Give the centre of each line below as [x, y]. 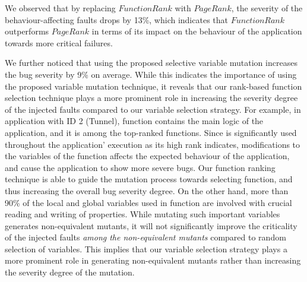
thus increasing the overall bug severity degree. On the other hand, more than [147, 190]
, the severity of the [267, 8]
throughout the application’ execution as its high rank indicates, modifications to [153, 144]
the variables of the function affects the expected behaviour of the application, [147, 156]
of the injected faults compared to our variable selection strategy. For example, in [153, 109]
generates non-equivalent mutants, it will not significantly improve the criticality [151, 225]
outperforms [27, 31]
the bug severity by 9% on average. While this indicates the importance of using [151, 74]
